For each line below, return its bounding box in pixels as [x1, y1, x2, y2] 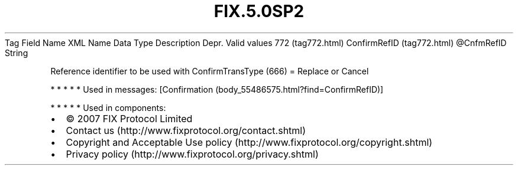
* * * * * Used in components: [50, 102, 166, 113]
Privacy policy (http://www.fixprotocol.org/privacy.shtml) [66, 148, 319, 160]
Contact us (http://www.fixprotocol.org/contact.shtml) [66, 124, 306, 136]
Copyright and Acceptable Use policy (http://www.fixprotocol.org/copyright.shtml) [66, 136, 433, 148]
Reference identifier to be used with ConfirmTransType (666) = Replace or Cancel [50, 66, 369, 76]
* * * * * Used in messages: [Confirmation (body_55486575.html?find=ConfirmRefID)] [50, 84, 384, 94]
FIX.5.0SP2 [213, 1, 305, 21]
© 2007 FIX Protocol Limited [66, 112, 193, 125]
